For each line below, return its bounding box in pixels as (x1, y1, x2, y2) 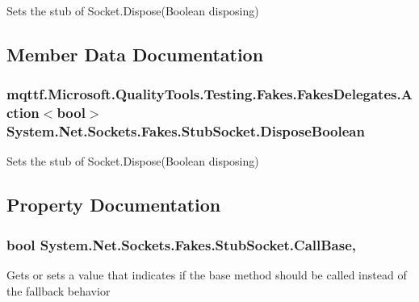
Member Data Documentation (6, 41, 264, 66)
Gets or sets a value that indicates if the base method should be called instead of (6, 266, 407, 283)
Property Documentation (6, 192, 221, 217)
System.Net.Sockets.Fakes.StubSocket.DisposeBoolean (6, 121, 365, 141)
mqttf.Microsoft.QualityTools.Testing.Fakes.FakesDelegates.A (6, 84, 413, 104)
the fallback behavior (6, 282, 111, 299)
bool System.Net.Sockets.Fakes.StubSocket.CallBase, (6, 234, 357, 254)
